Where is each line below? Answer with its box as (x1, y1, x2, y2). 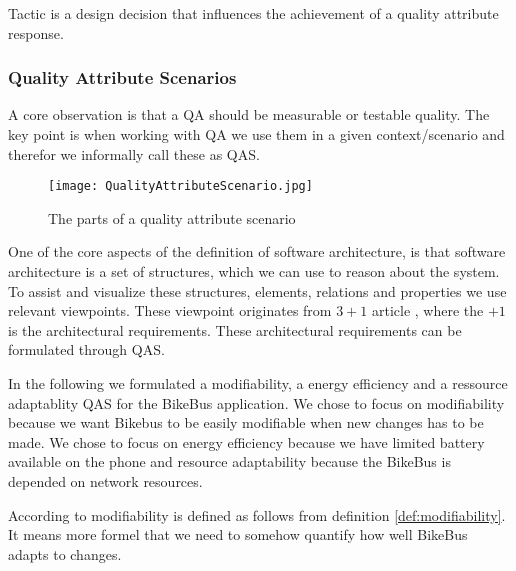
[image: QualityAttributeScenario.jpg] (48, 179, 313, 194)
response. (8, 22, 64, 43)
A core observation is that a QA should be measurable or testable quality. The (8, 104, 490, 125)
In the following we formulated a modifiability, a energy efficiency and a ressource (8, 373, 508, 393)
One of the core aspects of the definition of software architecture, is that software (8, 241, 506, 262)
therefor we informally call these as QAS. (8, 143, 260, 164)
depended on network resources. (8, 470, 203, 491)
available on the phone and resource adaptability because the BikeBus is (8, 451, 451, 472)
